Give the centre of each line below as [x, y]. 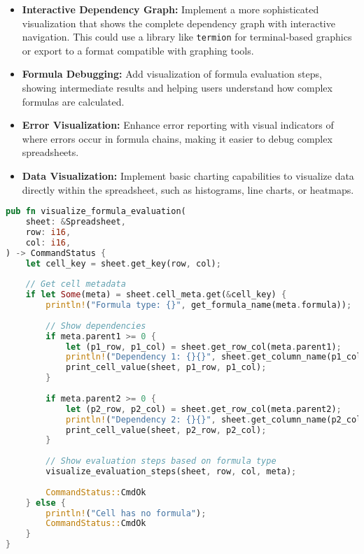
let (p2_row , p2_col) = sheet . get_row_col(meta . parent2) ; [203, 409]
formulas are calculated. [73, 101]
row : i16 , [48, 232]
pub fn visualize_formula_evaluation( [96, 212]
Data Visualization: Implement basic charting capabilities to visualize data [188, 176]
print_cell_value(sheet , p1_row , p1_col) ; [166, 368]
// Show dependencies [96, 326]
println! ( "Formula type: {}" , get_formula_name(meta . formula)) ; [199, 305]
